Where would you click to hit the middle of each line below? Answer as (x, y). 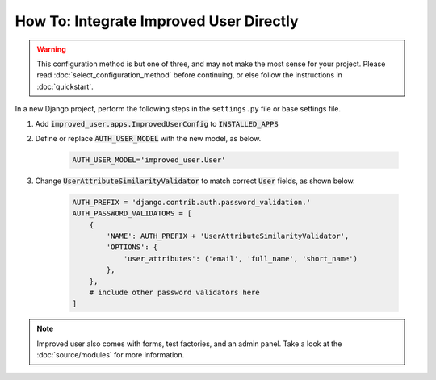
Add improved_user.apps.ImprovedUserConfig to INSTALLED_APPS (157, 123)
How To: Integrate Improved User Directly (157, 21)
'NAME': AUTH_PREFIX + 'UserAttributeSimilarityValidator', (228, 236)
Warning (51, 49)
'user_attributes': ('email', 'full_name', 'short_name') (241, 259)
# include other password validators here (174, 292)
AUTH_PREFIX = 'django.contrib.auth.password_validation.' (191, 202)
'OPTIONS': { (132, 247)
